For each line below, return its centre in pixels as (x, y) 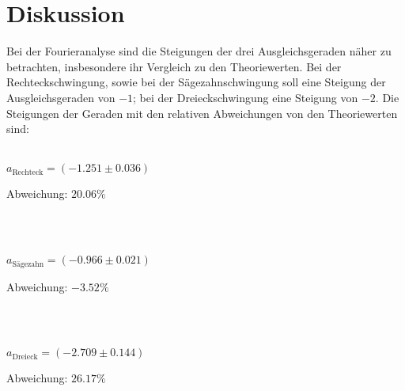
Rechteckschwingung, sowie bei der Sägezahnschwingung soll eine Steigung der (196, 82)
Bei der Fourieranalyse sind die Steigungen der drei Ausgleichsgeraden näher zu (199, 51)
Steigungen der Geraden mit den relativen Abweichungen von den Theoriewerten (202, 113)
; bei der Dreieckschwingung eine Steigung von (246, 97)
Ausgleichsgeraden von (61, 97)
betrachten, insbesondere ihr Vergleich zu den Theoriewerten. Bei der (174, 66)
